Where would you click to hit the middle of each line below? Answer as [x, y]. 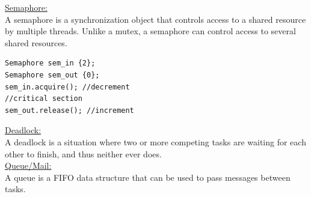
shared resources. [36, 42]
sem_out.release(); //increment [69, 110]
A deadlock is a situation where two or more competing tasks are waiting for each [155, 141]
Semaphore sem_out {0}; [52, 75]
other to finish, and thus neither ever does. [83, 153]
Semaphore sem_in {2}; [50, 63]
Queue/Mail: [28, 165]
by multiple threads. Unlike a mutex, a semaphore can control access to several [150, 31]
